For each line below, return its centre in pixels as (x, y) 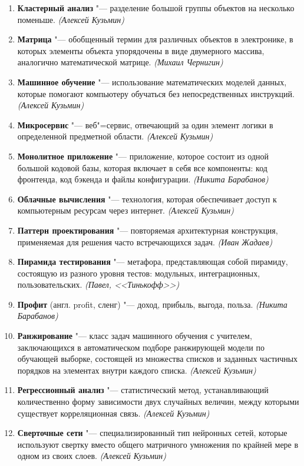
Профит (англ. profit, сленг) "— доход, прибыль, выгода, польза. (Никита (152, 304)
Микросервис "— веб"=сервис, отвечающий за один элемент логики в (145, 124)
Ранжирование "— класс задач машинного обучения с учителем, (135, 336)
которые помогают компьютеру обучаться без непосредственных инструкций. (156, 93)
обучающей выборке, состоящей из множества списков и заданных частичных (158, 359)
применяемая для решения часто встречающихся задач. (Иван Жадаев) (145, 242)
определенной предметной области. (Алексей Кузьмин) (115, 136)
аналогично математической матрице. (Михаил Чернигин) (120, 62)
